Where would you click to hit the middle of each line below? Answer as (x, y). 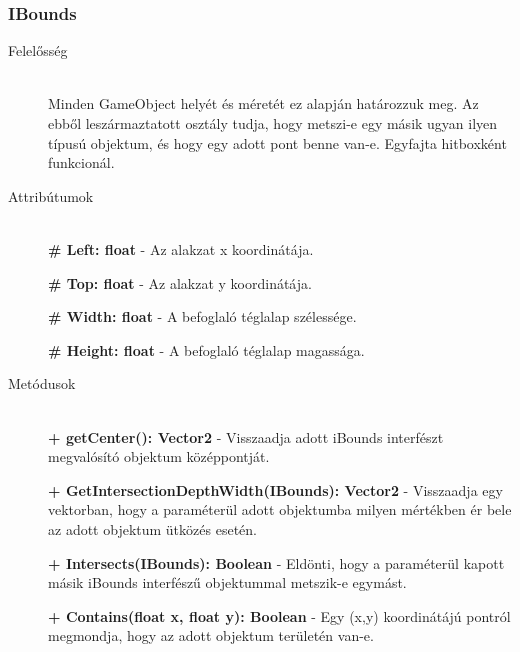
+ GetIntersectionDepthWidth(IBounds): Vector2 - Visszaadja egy (275, 489)
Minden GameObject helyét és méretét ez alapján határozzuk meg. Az (263, 103)
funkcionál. (81, 162)
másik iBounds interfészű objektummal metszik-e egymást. (227, 582)
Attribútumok (51, 195)
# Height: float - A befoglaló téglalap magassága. (206, 349)
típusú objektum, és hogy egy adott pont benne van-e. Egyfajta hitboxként (277, 142)
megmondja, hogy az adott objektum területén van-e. (211, 635)
